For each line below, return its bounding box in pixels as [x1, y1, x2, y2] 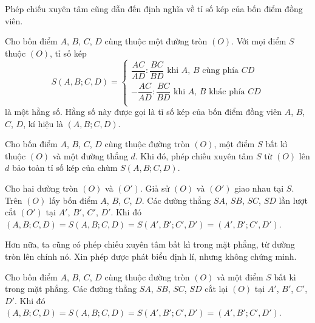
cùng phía [202, 66, 239, 75]
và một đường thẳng [52, 149, 128, 162]
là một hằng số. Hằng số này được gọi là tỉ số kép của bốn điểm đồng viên [5, 105, 282, 118]
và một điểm [217, 270, 263, 283]
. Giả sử [140, 182, 170, 195]
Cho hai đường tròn [5, 182, 78, 195]
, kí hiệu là [23, 117, 63, 130]
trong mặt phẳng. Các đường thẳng [5, 282, 137, 295]
